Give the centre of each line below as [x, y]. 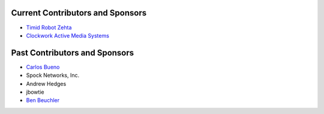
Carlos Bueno [43, 67]
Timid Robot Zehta [49, 27]
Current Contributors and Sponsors [79, 13]
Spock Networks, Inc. [53, 75]
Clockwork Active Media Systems [67, 35]
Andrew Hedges [46, 84]
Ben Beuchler [43, 100]
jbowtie [35, 92]
